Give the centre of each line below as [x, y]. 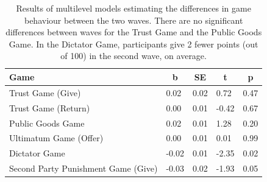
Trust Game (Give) [45, 92]
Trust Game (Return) [50, 107]
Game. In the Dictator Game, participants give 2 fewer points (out [133, 44]
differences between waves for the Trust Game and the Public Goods [134, 32]
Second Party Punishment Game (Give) [84, 168]
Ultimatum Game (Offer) [56, 138]
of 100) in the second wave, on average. [133, 56]
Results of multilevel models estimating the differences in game [133, 8]
